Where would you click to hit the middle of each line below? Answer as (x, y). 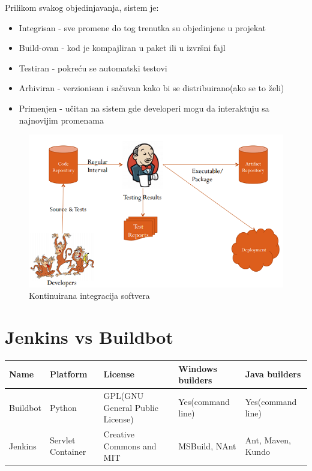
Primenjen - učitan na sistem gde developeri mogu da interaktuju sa (144, 108)
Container (68, 451)
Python (63, 407)
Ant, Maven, (268, 439)
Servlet (62, 439)
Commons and (130, 445)
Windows (198, 368)
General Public (131, 407)
